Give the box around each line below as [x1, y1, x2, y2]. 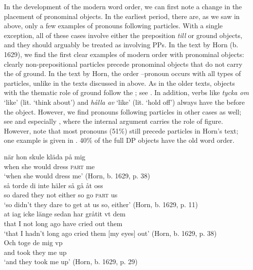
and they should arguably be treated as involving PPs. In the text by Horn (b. [4, 39, 238, 50]
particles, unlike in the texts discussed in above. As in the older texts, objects [4, 77, 235, 88]
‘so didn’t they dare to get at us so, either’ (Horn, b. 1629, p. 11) [4, 199, 198, 209]
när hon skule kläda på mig [4, 151, 86, 161]
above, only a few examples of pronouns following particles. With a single [4, 20, 223, 31]
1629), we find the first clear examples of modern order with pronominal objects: [4, 49, 244, 59]
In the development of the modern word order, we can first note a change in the [4, 1, 242, 11]
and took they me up [4, 247, 67, 257]
